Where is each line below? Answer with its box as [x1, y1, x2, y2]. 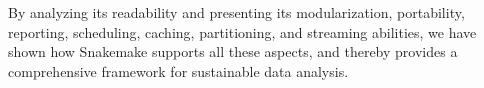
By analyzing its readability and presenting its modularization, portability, [8, 2, 465, 22]
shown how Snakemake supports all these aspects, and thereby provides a [8, 41, 458, 62]
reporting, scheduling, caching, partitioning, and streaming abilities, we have [8, 21, 477, 42]
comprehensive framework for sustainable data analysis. [8, 60, 349, 81]
